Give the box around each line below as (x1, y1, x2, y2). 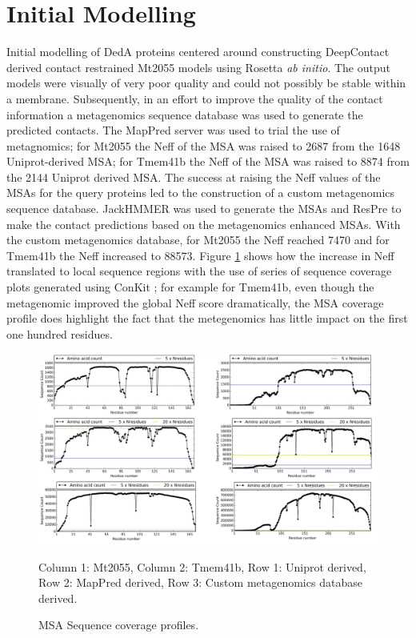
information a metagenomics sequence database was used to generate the (6, 106, 363, 122)
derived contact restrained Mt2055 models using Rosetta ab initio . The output (6, 58, 390, 75)
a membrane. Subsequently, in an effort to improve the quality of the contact (6, 90, 383, 106)
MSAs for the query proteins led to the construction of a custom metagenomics (6, 184, 395, 201)
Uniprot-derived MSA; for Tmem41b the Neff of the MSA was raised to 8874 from (6, 153, 410, 170)
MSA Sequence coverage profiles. (38, 616, 199, 633)
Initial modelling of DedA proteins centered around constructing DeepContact (6, 43, 390, 60)
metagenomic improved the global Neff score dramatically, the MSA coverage (6, 294, 384, 311)
